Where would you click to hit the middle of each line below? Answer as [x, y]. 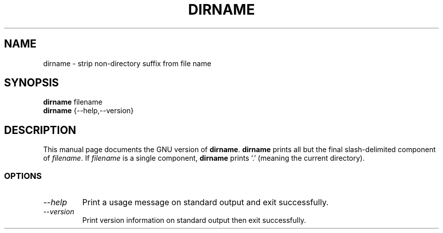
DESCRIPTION [40, 130]
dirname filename [73, 102]
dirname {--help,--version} [88, 111]
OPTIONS [23, 176]
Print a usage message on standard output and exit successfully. [205, 202]
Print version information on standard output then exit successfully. [194, 220]
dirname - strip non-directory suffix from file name [127, 63]
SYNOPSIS [32, 83]
